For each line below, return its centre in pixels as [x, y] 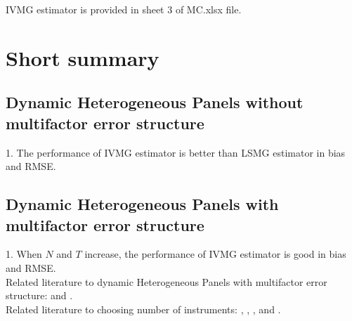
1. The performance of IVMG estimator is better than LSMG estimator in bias [176, 152]
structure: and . [39, 295]
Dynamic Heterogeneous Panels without [155, 102]
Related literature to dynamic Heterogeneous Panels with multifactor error [167, 281]
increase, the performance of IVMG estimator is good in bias [215, 254]
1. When [24, 254]
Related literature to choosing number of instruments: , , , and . [143, 309]
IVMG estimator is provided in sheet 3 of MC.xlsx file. [124, 9]
